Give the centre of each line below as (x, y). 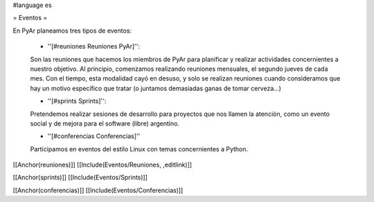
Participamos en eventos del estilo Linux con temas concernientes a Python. (139, 149)
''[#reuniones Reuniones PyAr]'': (94, 47)
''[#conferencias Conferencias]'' (94, 136)
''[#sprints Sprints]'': (77, 101)
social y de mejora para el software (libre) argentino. (105, 123)
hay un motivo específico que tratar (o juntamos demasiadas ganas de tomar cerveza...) (156, 88)
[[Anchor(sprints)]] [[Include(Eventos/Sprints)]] (80, 178)
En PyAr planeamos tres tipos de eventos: (72, 31)
